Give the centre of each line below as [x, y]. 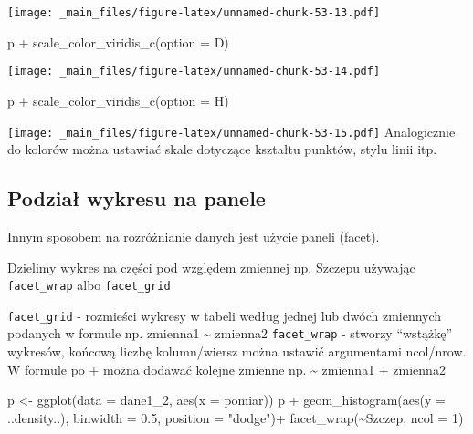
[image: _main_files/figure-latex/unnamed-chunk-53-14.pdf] [194, 72]
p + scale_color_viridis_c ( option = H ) [118, 100]
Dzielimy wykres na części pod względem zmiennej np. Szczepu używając [211, 267]
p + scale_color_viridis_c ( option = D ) [118, 41]
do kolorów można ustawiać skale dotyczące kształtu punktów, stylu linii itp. [222, 149]
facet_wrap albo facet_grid [89, 285]
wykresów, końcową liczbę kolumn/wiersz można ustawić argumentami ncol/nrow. [237, 351]
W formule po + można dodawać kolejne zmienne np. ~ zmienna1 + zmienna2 [226, 369]
